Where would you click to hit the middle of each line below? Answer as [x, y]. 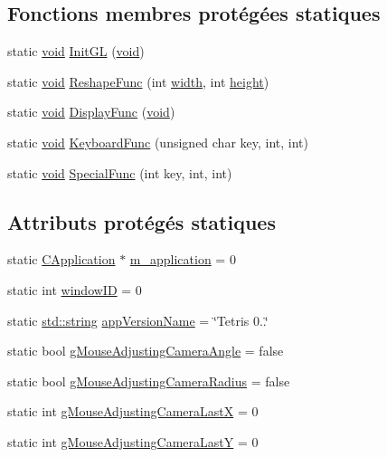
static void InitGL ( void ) [76, 51]
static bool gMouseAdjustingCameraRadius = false [149, 381]
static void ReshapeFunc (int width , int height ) [138, 81]
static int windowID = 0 [75, 289]
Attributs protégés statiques [142, 221]
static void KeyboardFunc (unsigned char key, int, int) [158, 142]
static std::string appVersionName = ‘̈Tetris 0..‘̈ [138, 320]
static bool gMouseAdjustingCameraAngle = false [146, 351]
